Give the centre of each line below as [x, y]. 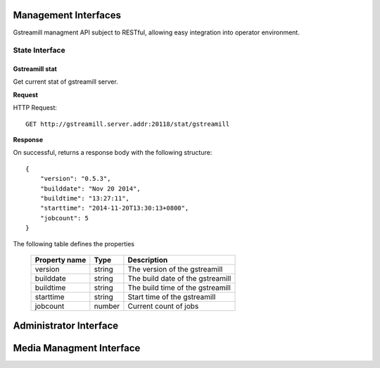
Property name [61, 260]
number [107, 306]
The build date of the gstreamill [179, 278]
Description [148, 260]
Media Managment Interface [77, 348]
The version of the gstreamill [175, 269]
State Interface [39, 51]
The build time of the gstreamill [179, 287]
